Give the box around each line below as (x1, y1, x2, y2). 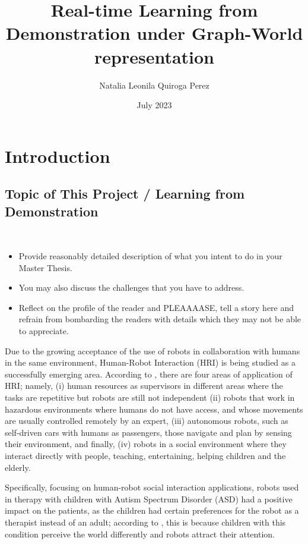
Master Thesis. (18, 261, 72, 273)
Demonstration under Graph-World (5, 21, 303, 45)
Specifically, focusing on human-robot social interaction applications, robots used (5, 481, 299, 493)
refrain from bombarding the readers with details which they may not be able (18, 313, 301, 325)
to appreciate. (18, 325, 69, 337)
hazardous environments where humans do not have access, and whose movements (5, 403, 303, 415)
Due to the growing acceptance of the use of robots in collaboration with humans (5, 344, 300, 357)
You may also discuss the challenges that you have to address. (18, 281, 245, 294)
